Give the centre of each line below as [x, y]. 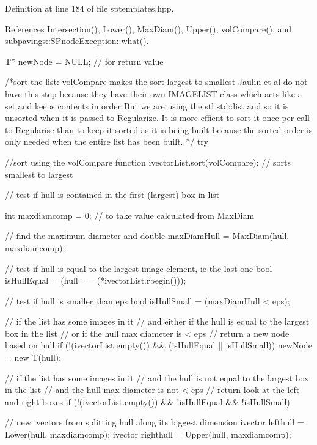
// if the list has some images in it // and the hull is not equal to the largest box [157, 377]
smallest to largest [39, 174]
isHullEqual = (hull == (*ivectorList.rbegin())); [96, 280]
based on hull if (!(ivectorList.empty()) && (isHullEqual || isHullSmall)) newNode [158, 345]
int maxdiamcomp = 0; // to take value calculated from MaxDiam [130, 215]
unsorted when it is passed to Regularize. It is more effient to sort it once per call [157, 118]
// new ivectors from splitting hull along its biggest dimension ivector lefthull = [155, 422]
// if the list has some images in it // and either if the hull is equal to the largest [157, 321]
